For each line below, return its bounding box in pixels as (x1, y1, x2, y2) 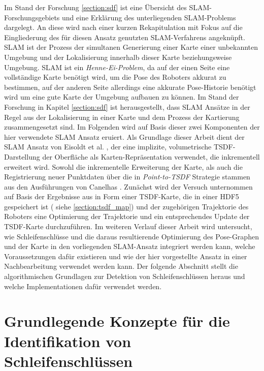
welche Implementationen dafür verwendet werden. (4, 281, 162, 291)
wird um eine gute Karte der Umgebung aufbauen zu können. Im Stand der (4, 91, 239, 102)
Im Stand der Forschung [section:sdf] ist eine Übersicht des (4, 2, 187, 12)
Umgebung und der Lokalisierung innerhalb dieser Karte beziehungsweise (4, 51, 232, 62)
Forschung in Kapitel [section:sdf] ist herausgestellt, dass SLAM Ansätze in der (4, 101, 250, 112)
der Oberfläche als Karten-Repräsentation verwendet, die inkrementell (42, 151, 260, 162)
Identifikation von (4, 330, 131, 351)
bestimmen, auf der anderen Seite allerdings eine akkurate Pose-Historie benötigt (4, 81, 256, 92)
